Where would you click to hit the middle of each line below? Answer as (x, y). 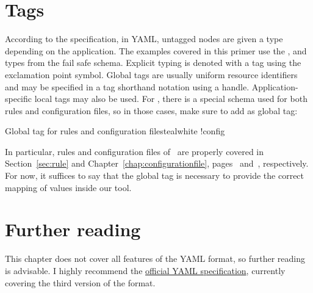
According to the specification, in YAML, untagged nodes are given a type (144, 39)
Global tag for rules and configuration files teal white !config (115, 131)
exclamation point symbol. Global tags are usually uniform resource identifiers (151, 74)
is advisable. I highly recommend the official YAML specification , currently (145, 270)
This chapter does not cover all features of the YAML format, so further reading (155, 259)
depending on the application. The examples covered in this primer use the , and (156, 50)
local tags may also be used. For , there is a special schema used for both (171, 99)
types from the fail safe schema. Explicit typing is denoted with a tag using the (153, 63)
